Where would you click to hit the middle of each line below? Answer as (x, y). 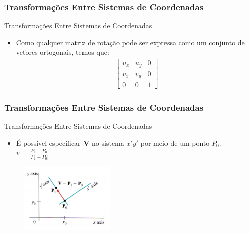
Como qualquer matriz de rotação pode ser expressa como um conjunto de (130, 42)
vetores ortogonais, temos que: (62, 52)
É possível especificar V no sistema (70, 143)
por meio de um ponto (175, 143)
